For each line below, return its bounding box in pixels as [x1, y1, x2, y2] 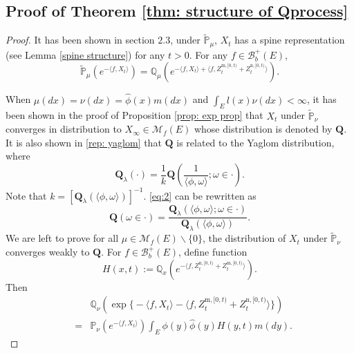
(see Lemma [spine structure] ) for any [6, 47, 165, 61]
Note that [6, 188, 47, 202]
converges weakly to [6, 245, 90, 259]
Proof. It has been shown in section [6, 32, 155, 47]
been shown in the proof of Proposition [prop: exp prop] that [6, 108, 263, 122]
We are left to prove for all [6, 231, 119, 245]
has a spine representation [234, 32, 345, 47]
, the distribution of [202, 231, 286, 245]
